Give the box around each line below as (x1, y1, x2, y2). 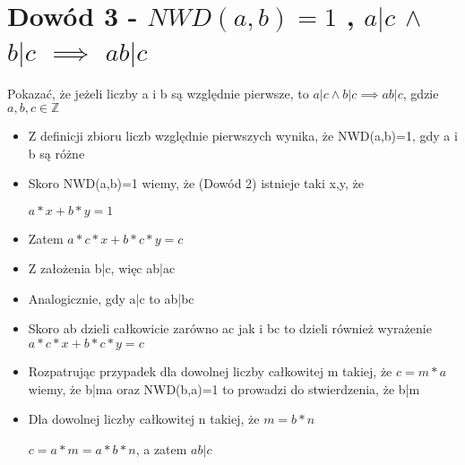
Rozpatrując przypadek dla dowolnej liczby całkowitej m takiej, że (28, 362, 392, 381)
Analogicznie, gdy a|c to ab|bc (28, 288, 194, 307)
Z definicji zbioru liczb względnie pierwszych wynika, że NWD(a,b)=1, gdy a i (28, 125, 458, 144)
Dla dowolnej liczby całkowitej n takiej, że (28, 409, 260, 428)
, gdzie (402, 84, 439, 103)
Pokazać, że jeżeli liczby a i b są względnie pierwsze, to (7, 84, 309, 103)
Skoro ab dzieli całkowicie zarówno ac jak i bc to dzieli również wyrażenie (28, 319, 432, 338)
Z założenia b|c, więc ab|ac (28, 259, 176, 278)
